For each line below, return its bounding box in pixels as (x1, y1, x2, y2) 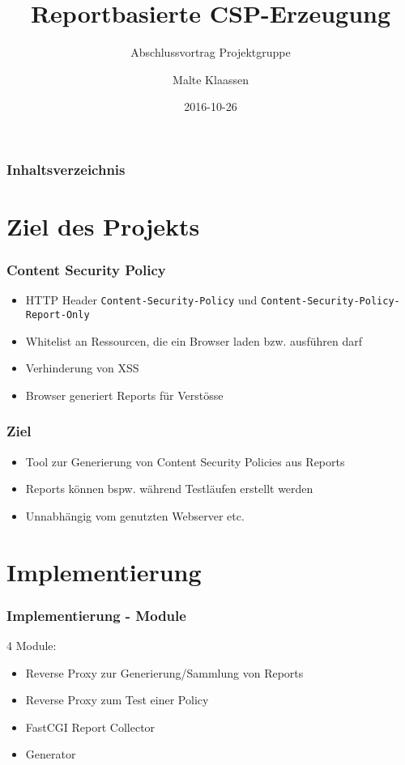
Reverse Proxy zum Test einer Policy (25, 691, 209, 708)
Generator (25, 746, 76, 763)
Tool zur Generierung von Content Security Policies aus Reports (25, 453, 345, 470)
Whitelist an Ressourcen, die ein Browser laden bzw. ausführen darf (25, 332, 362, 349)
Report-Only (25, 309, 90, 321)
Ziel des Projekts (6, 210, 200, 243)
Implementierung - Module (6, 605, 186, 625)
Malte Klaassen (173, 70, 249, 87)
